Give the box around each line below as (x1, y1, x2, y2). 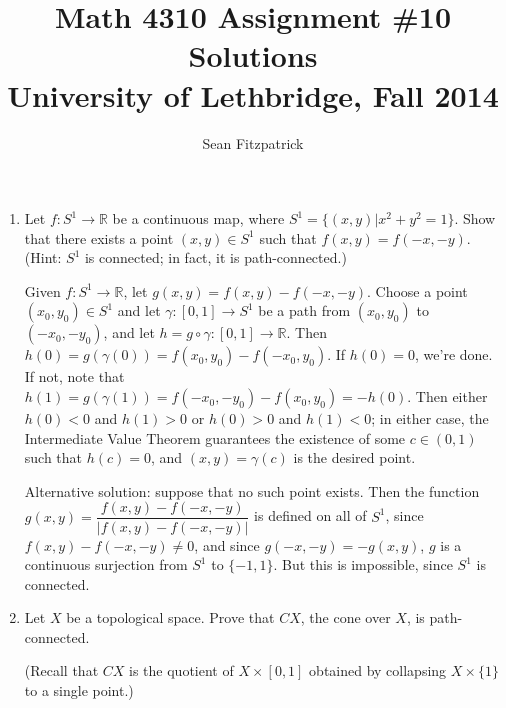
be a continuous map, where (112, 208, 285, 229)
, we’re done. (415, 344, 493, 365)
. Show (454, 208, 496, 229)
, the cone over (300, 607, 391, 628)
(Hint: (24, 247, 62, 268)
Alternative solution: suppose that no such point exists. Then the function (24, 480, 480, 501)
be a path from (258, 300, 351, 321)
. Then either (407, 386, 488, 407)
